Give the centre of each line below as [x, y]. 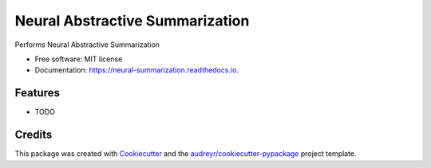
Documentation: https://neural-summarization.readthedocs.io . [137, 70]
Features [37, 93]
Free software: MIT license [79, 59]
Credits [34, 135]
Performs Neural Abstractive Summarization [87, 45]
